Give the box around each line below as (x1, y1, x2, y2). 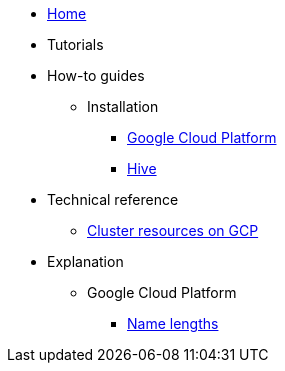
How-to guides (47, 67, 145, 84)
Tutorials (47, 36, 104, 53)
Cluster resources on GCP (87, 222, 259, 239)
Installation (87, 98, 159, 115)
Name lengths (127, 315, 219, 332)
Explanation (47, 253, 124, 270)
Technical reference (47, 191, 179, 208)
